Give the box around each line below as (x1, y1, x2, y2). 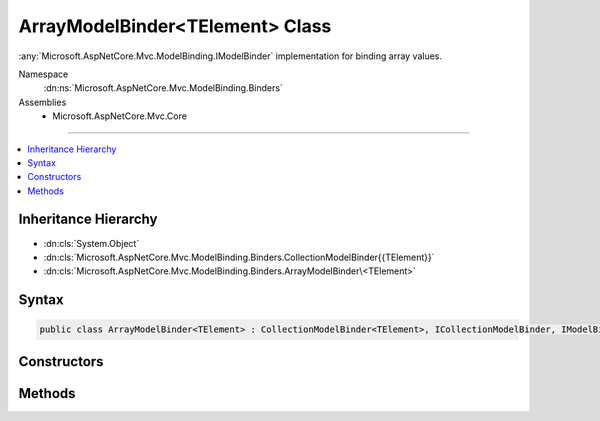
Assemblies (18, 96, 67, 108)
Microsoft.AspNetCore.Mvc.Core (52, 110, 187, 122)
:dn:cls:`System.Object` (43, 237, 140, 249)
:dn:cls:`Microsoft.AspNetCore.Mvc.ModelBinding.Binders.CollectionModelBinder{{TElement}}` (43, 251, 435, 263)
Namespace (18, 68, 69, 80)
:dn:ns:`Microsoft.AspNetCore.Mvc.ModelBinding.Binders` (43, 82, 284, 94)
